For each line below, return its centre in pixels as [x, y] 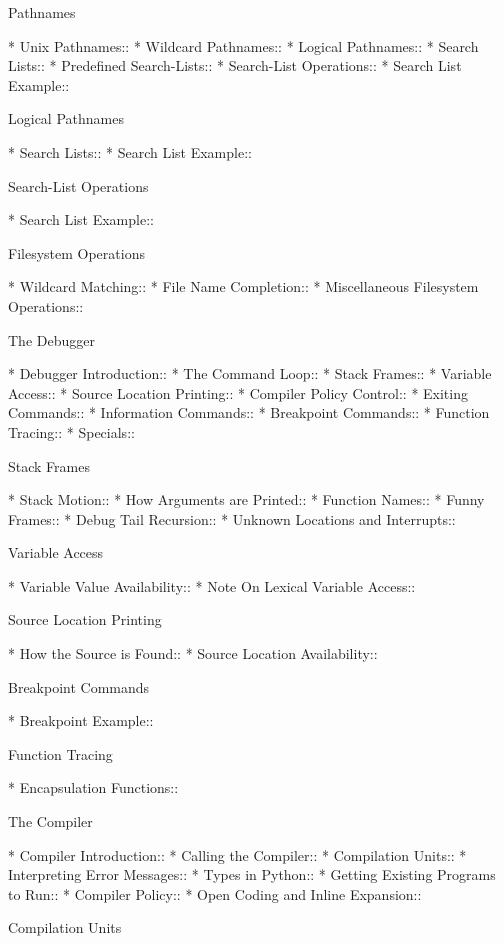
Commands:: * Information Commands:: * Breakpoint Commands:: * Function [249, 412]
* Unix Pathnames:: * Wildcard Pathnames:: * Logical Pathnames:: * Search [243, 45]
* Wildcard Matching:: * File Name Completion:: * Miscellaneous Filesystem [243, 286]
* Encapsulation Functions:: [93, 787]
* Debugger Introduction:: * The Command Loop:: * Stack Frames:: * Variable [250, 373]
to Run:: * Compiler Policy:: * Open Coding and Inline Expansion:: [215, 893]
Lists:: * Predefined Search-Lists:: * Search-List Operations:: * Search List [235, 65]
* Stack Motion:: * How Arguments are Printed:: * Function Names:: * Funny [246, 499]
